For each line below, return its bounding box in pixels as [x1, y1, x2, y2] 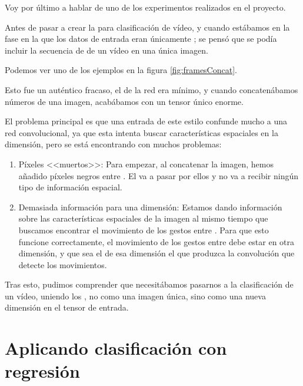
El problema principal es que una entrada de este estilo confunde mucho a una [5, 115, 288, 127]
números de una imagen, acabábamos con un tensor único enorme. [5, 95, 244, 107]
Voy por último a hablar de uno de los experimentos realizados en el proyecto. [5, 1, 286, 13]
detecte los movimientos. [18, 258, 107, 270]
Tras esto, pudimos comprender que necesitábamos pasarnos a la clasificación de [5, 278, 294, 291]
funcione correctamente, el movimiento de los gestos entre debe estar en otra [18, 235, 295, 248]
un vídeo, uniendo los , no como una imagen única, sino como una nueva [5, 289, 266, 302]
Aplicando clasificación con [5, 336, 227, 360]
